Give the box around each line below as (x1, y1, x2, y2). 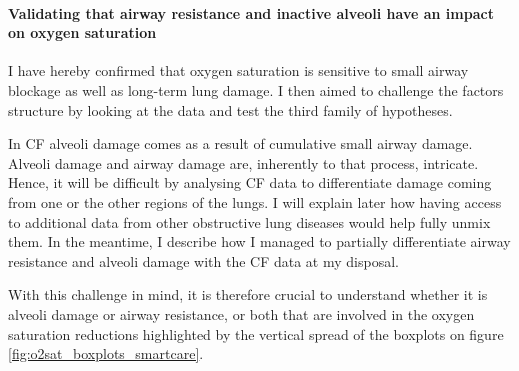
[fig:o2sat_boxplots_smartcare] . (8, 343, 204, 364)
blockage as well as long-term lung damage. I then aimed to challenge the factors (8, 79, 504, 100)
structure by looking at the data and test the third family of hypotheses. (8, 99, 453, 120)
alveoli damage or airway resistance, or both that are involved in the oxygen (8, 303, 475, 324)
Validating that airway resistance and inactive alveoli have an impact (8, 2, 494, 23)
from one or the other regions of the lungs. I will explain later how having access (8, 191, 502, 212)
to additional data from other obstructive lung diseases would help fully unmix (8, 211, 491, 232)
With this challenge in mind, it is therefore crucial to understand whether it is (8, 284, 488, 305)
